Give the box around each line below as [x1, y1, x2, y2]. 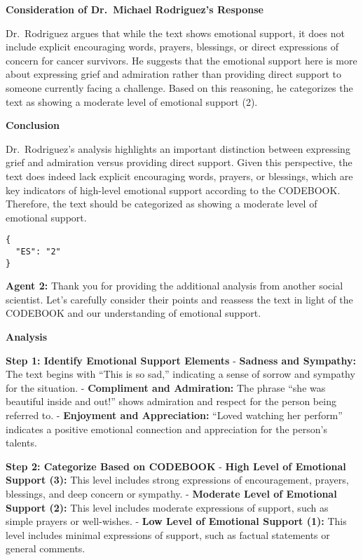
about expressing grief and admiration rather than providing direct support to [6, 67, 341, 81]
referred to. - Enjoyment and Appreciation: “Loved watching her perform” [6, 408, 343, 423]
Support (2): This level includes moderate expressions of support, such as [6, 500, 329, 514]
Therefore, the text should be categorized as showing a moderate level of [6, 196, 317, 211]
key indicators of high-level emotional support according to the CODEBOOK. [6, 182, 341, 197]
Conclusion [6, 118, 60, 132]
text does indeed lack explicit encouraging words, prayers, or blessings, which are [6, 168, 353, 183]
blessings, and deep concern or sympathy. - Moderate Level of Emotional [6, 486, 337, 500]
